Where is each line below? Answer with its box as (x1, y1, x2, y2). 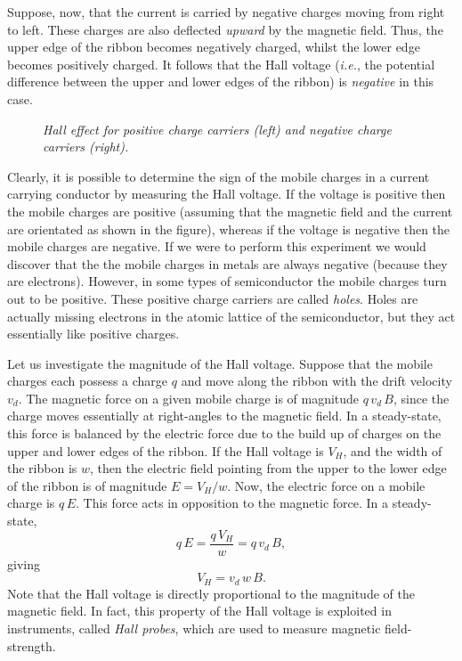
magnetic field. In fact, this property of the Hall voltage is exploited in (7, 601, 392, 620)
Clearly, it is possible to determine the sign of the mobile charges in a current (7, 167, 430, 185)
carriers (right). (43, 137, 129, 156)
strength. (7, 636, 56, 655)
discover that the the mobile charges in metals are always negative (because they (7, 254, 448, 273)
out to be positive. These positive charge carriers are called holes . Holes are (7, 289, 418, 307)
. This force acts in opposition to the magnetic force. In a (75, 494, 389, 512)
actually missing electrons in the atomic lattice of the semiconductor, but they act (7, 306, 456, 325)
